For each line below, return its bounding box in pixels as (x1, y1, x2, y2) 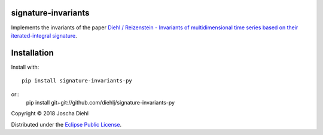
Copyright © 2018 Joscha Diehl (11, 110, 89, 117)
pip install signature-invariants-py (22, 78, 133, 84)
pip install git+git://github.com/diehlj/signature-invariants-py (26, 99, 175, 106)
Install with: (11, 63, 39, 70)
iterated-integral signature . (11, 32, 77, 39)
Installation (11, 48, 54, 58)
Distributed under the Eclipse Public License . (11, 121, 122, 128)
